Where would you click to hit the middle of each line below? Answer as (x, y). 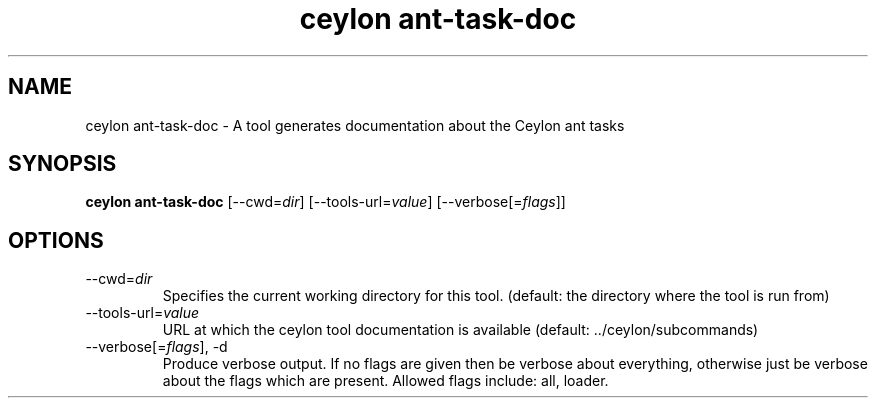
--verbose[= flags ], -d (156, 347)
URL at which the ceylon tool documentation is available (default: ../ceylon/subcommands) (460, 330)
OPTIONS (56, 240)
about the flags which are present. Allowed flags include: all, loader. (385, 381)
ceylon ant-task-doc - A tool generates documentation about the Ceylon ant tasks (355, 125)
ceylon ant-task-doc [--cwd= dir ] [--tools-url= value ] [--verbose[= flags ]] (325, 202)
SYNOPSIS (62, 164)
